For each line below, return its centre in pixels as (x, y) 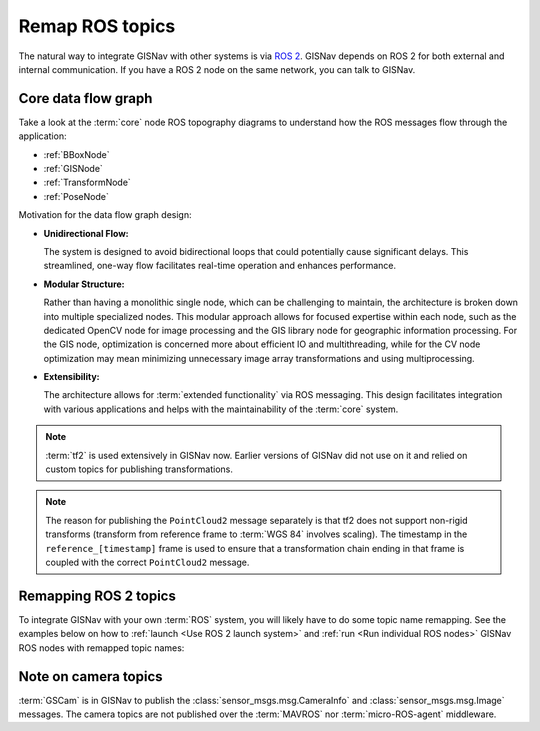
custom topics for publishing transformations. (139, 469)
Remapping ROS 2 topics (97, 595)
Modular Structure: (84, 284)
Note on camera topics (91, 676)
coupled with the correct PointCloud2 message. (147, 562)
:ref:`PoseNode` (76, 196)
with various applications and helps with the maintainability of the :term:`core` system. (221, 409)
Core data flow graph (85, 98)
